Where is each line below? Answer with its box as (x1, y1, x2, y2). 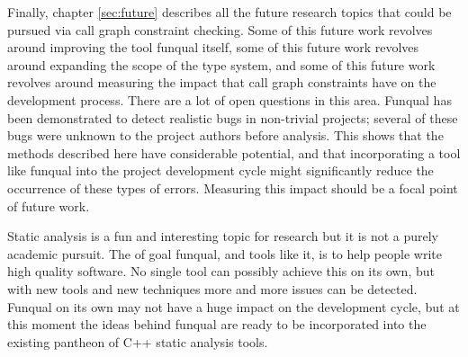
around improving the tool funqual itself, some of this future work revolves (7, 38, 419, 57)
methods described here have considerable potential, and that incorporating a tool (7, 143, 461, 162)
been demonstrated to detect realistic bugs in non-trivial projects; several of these (7, 108, 458, 127)
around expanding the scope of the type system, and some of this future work (7, 55, 436, 74)
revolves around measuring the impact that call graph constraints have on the (7, 73, 436, 92)
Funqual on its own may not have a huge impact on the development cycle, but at (7, 297, 460, 316)
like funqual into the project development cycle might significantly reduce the (7, 161, 434, 180)
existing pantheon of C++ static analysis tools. (7, 332, 268, 351)
